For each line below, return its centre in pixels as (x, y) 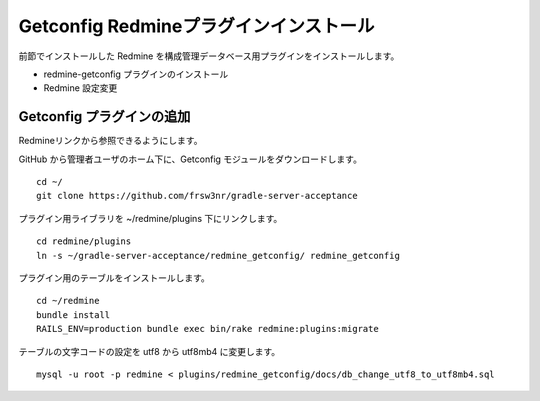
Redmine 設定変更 (80, 88)
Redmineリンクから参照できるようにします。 (110, 141)
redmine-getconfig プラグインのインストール (136, 74)
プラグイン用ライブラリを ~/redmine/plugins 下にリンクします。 (150, 218)
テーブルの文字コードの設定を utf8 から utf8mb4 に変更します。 (149, 351)
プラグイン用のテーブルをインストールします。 (114, 277)
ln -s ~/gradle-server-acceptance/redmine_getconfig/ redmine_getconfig (218, 255)
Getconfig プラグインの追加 (104, 116)
